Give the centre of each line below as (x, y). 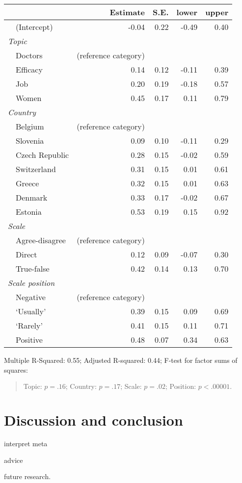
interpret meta (26, 443)
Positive (29, 340)
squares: (16, 369)
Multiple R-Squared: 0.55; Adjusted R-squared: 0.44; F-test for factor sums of (121, 360)
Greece (27, 183)
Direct (27, 254)
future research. (27, 476)
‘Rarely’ (29, 325)
